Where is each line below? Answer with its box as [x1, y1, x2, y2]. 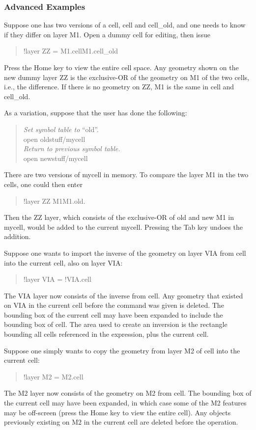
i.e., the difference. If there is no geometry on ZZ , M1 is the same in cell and [4, 81, 234, 92]
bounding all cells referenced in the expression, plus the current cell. [4, 329, 209, 339]
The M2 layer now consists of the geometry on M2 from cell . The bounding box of [4, 388, 252, 398]
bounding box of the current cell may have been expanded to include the [4, 309, 223, 320]
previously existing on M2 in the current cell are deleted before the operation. [4, 417, 238, 427]
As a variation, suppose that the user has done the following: [4, 107, 187, 118]
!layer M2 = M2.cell [23, 371, 84, 381]
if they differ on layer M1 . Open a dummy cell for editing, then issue [4, 29, 210, 39]
